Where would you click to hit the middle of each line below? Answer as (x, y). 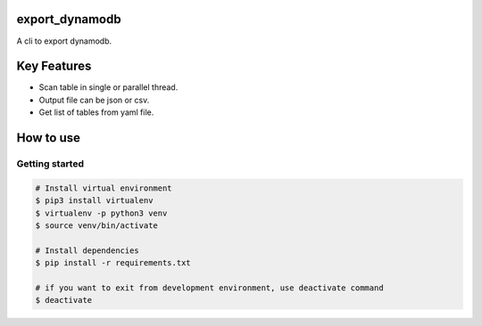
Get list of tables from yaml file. (96, 112)
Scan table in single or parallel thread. (108, 87)
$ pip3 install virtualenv (94, 201)
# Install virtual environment (104, 188)
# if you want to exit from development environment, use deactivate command (209, 288)
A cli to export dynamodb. (64, 41)
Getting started (50, 163)
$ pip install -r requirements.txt (113, 263)
